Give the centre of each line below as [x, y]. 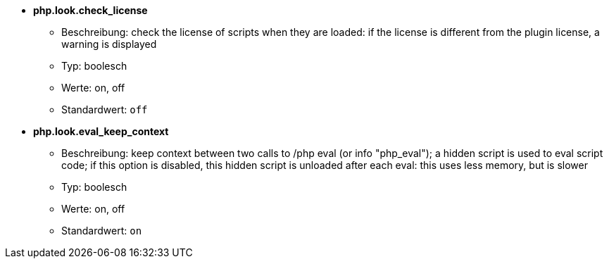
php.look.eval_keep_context [101, 131]
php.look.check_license [90, 10]
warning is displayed [109, 44]
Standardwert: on [102, 231]
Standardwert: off [105, 109]
